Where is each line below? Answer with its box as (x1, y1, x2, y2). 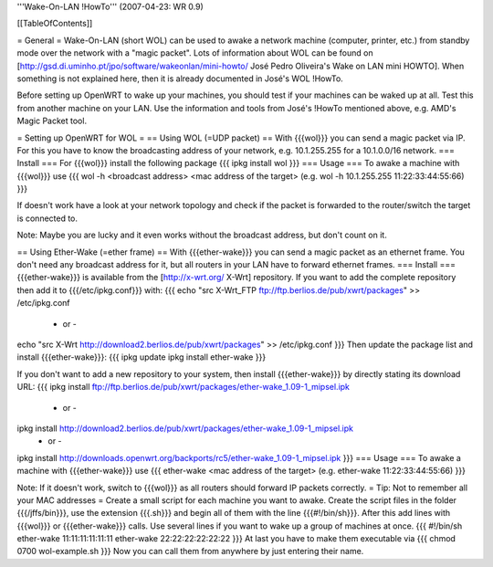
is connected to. (16, 213, 78, 224)
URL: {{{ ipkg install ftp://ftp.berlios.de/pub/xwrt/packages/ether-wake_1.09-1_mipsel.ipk (16, 382, 351, 393)
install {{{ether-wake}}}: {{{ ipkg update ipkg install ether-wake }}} (16, 352, 267, 362)
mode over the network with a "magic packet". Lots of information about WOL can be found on (16, 47, 373, 58)
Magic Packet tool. (16, 115, 87, 127)
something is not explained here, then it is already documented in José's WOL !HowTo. (16, 73, 344, 84)
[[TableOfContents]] (16, 18, 93, 29)
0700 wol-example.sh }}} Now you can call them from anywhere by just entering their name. (16, 546, 364, 557)
